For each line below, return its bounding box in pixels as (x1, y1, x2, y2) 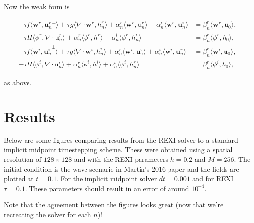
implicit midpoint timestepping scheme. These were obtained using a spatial (4, 144, 233, 155)
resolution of (4, 154, 41, 164)
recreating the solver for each (4, 209, 91, 219)
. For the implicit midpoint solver (56, 173, 157, 184)
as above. (4, 77, 32, 88)
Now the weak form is (4, 1, 70, 11)
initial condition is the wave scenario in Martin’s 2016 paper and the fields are (4, 163, 239, 174)
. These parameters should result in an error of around (25, 183, 189, 193)
